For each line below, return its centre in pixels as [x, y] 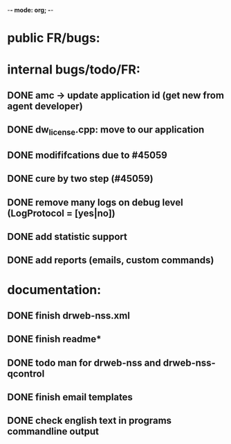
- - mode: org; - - [30, 10]
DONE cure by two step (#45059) [80, 179]
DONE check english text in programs [89, 421]
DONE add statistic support [67, 236]
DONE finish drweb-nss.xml [68, 315]
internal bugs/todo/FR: [74, 70]
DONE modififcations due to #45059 [87, 155]
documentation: [54, 290]
